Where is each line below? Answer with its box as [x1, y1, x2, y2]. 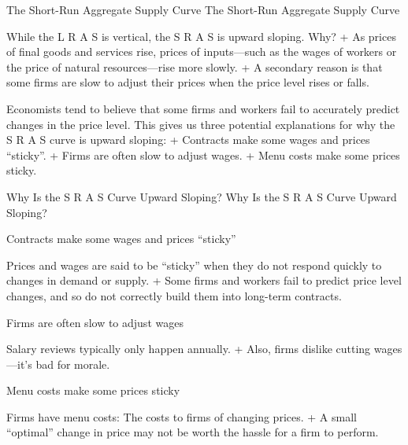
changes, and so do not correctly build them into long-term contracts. [6, 287, 342, 303]
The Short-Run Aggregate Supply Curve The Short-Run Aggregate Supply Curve [6, 2, 400, 17]
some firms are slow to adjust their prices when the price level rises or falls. [6, 74, 369, 90]
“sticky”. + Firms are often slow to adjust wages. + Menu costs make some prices [6, 146, 400, 163]
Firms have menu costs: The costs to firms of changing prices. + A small [6, 408, 357, 425]
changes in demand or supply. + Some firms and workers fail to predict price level [6, 272, 402, 289]
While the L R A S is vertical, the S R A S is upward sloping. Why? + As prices [6, 28, 396, 44]
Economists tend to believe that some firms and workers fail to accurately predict [6, 100, 400, 116]
